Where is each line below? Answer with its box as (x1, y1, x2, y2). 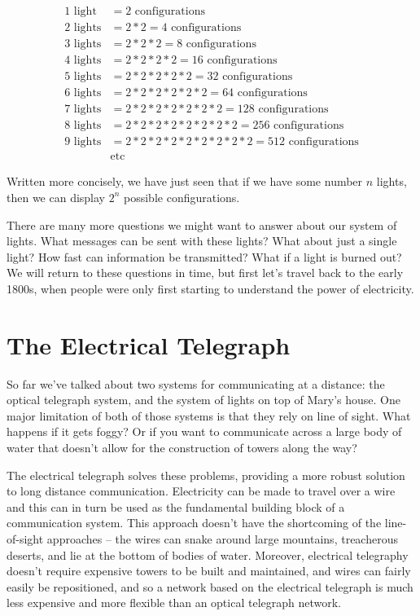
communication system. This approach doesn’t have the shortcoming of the (7, 514, 382, 531)
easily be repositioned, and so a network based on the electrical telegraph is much (7, 578, 413, 595)
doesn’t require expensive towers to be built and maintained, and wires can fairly (7, 562, 411, 579)
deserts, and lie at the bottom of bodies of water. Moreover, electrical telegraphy (7, 546, 409, 563)
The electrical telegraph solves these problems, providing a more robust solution (7, 466, 405, 483)
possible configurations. (124, 188, 240, 205)
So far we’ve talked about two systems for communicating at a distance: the (7, 375, 385, 392)
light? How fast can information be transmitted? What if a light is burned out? (7, 248, 402, 265)
